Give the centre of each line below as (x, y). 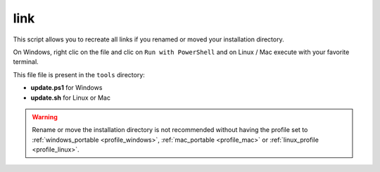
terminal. (26, 62)
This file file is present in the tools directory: (79, 74)
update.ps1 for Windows (66, 88)
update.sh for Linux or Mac (70, 98)
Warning (45, 117)
